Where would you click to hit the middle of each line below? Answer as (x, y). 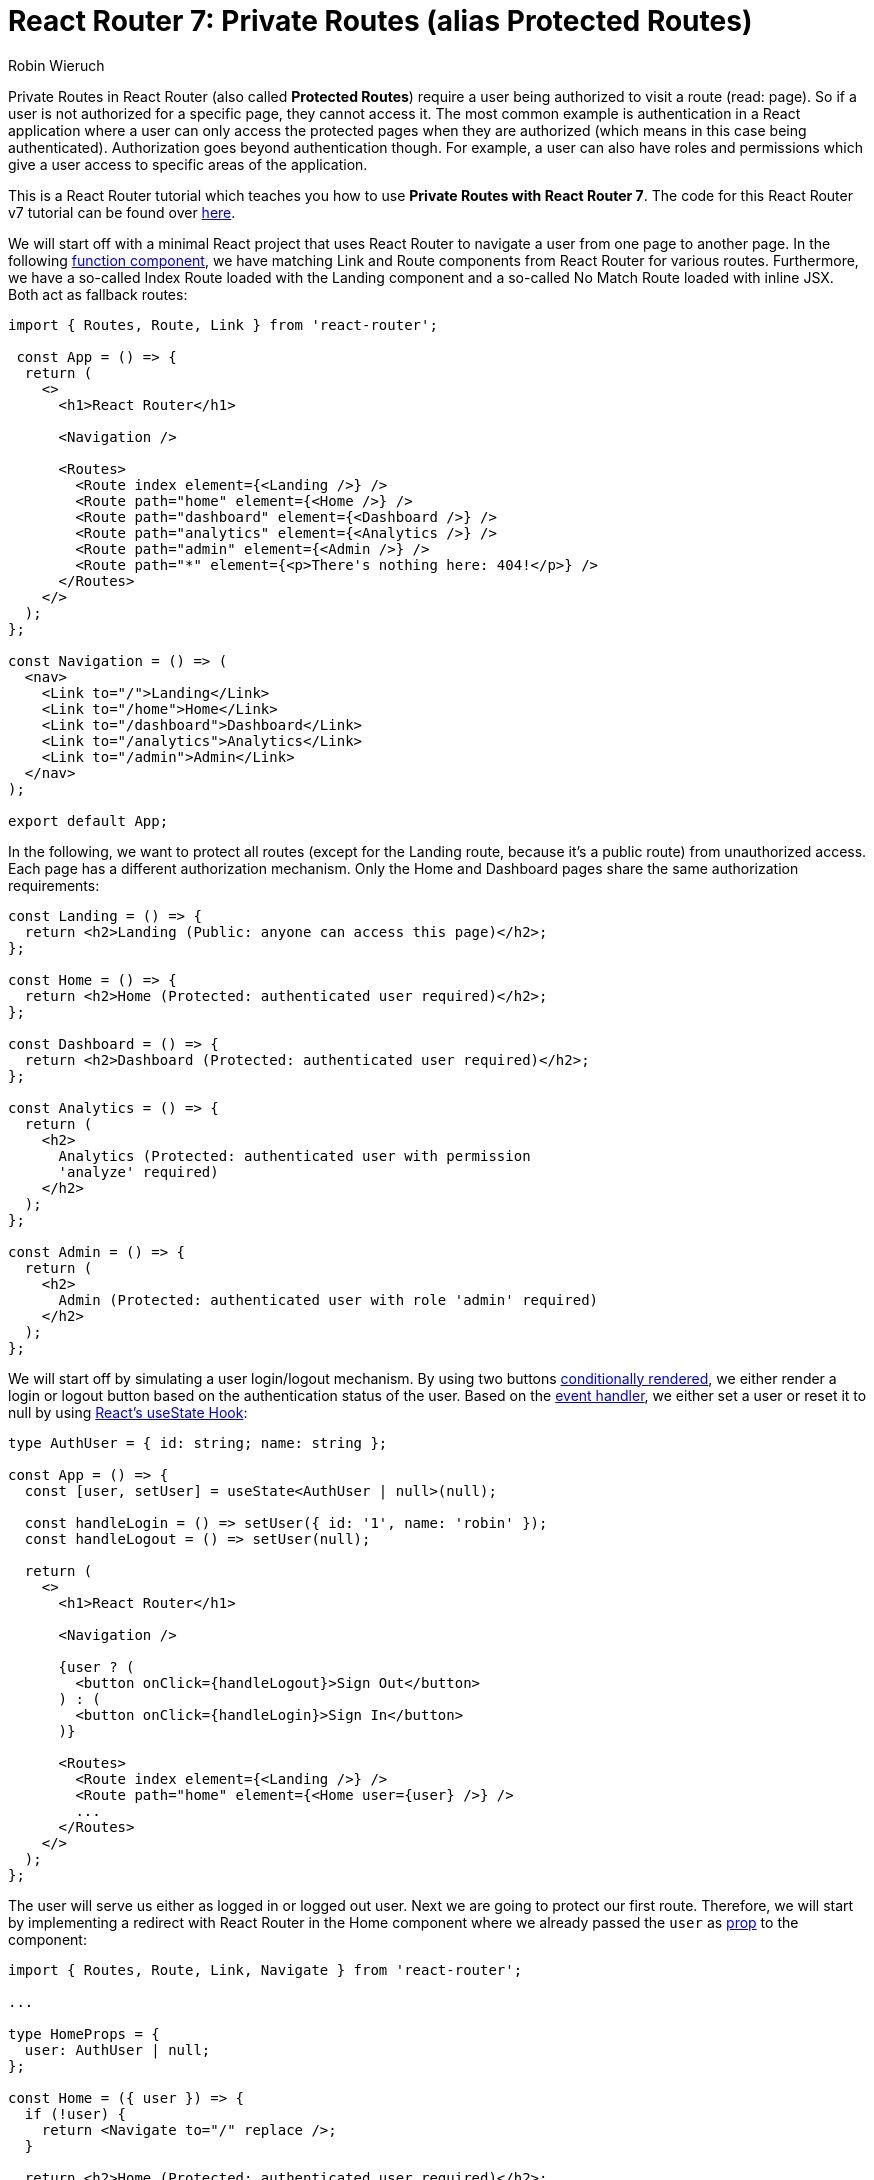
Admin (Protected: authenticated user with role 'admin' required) (328, 1299)
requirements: (54, 885)
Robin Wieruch (56, 65)
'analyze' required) (138, 1171)
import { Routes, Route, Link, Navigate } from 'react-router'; (265, 1969)
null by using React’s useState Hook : (128, 1412)
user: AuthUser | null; (117, 2049)
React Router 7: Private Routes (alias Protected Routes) (380, 21)
